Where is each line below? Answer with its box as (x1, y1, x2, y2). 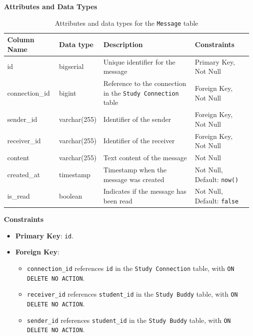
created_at (7, 169, 40, 179)
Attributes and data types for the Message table (54, 17, 199, 28)
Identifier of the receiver (103, 135, 175, 146)
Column (7, 34, 35, 45)
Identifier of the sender (103, 114, 171, 124)
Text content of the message (103, 152, 187, 163)
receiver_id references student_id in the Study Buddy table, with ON (27, 289, 238, 299)
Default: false (195, 196, 239, 206)
